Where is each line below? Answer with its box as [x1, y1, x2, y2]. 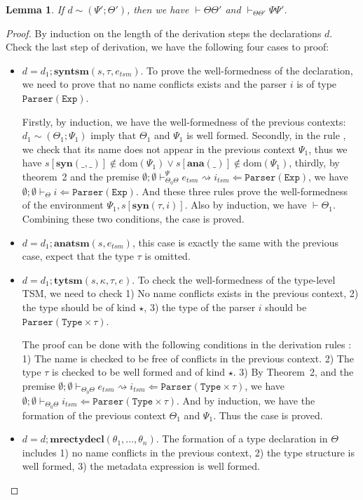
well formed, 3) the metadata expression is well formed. [22, 459, 260, 473]
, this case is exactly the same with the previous [132, 235, 338, 249]
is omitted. [144, 249, 191, 263]
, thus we [308, 141, 348, 156]
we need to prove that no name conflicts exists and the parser [22, 77, 287, 91]
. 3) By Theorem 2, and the [233, 364, 354, 379]
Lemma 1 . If [6, 2, 64, 16]
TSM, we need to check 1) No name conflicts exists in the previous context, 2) [22, 286, 359, 301]
